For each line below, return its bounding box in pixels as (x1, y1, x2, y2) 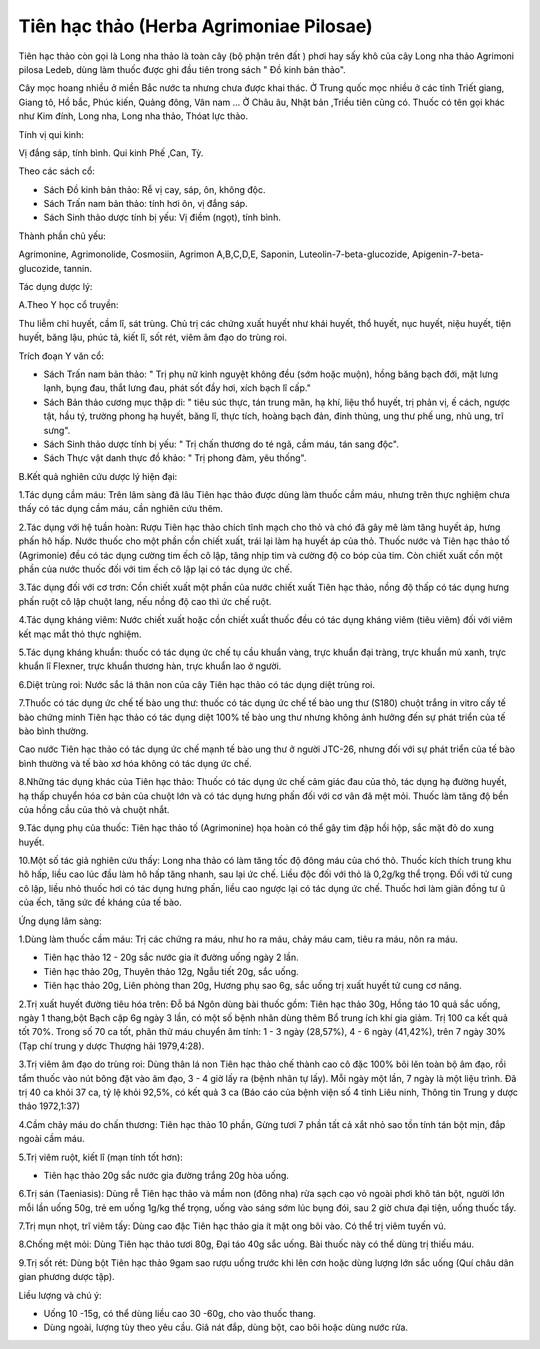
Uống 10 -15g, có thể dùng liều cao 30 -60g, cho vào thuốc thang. (43, 1308, 317, 1320)
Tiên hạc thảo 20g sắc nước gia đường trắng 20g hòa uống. (43, 1169, 290, 1181)
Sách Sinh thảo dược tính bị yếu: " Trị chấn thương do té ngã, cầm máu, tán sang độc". (43, 438, 400, 450)
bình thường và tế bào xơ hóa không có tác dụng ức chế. (18, 757, 252, 769)
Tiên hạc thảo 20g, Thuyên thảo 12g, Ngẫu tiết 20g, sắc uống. (43, 965, 299, 977)
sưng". (43, 424, 71, 436)
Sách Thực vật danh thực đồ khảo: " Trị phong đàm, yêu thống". (43, 452, 307, 464)
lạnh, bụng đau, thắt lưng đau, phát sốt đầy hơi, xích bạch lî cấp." (43, 382, 312, 394)
